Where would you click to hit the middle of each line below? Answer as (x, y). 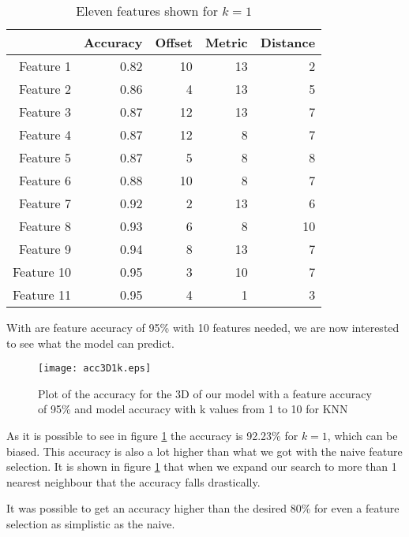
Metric (226, 42)
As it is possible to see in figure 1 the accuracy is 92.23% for (152, 436)
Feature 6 (45, 180)
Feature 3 (45, 112)
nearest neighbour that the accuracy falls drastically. (133, 481)
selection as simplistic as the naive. (91, 524)
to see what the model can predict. (90, 343)
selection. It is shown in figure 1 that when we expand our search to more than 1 (202, 466)
